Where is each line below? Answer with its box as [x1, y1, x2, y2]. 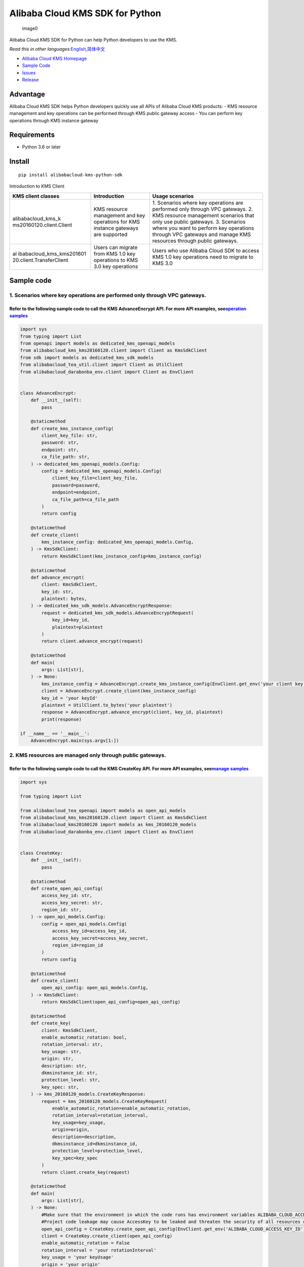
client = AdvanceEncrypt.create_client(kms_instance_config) [41, 688, 197, 694]
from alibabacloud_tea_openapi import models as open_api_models [20, 807, 186, 813]
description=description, [52, 1134, 117, 1140]
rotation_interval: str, [41, 1041, 103, 1048]
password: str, [41, 440, 80, 445]
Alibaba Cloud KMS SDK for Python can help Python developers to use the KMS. [9, 36, 177, 43]
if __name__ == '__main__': [20, 730, 90, 736]
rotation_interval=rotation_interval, [52, 1112, 149, 1119]
